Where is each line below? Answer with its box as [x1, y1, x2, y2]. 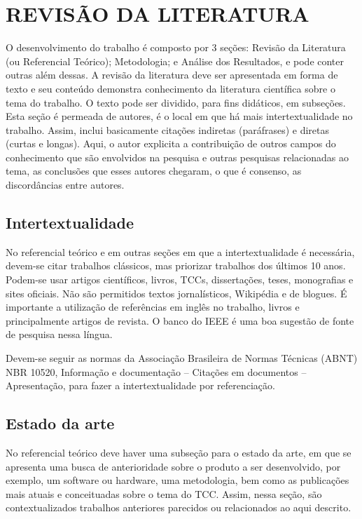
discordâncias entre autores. [6, 177, 125, 192]
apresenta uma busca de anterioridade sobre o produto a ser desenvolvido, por [6, 459, 341, 473]
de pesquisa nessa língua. [6, 327, 113, 342]
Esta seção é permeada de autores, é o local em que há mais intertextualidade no [6, 109, 353, 123]
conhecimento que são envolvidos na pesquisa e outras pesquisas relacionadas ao [6, 149, 349, 164]
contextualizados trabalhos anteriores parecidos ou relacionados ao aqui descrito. [6, 500, 351, 515]
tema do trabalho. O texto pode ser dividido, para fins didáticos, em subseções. [6, 95, 346, 109]
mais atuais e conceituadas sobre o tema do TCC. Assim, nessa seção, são [6, 486, 322, 501]
